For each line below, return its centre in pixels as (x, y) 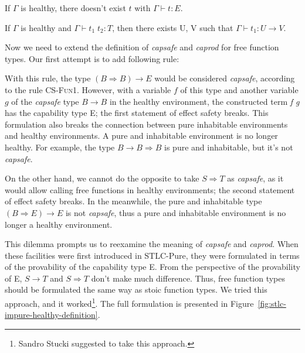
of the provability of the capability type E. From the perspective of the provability (152, 267)
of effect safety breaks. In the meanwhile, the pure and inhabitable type (133, 201)
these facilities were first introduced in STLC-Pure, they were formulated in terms (152, 255)
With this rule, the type (48, 78)
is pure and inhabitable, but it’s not (229, 147)
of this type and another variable (239, 89)
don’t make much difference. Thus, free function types (188, 278)
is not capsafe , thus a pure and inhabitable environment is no (176, 212)
